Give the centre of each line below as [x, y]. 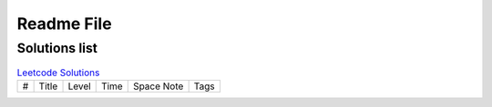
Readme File [65, 24]
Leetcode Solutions [58, 73]
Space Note [158, 86]
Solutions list [57, 48]
